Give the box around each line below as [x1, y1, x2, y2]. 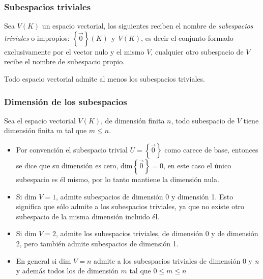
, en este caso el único [163, 160, 231, 170]
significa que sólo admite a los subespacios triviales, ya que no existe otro [16, 201, 245, 212]
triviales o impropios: [4, 32, 70, 43]
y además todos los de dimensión [16, 265, 119, 276]
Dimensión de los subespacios [4, 95, 127, 108]
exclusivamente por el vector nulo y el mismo [4, 46, 144, 57]
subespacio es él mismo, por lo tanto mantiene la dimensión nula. [16, 174, 219, 184]
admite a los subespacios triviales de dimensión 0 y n [94, 255, 259, 266]
